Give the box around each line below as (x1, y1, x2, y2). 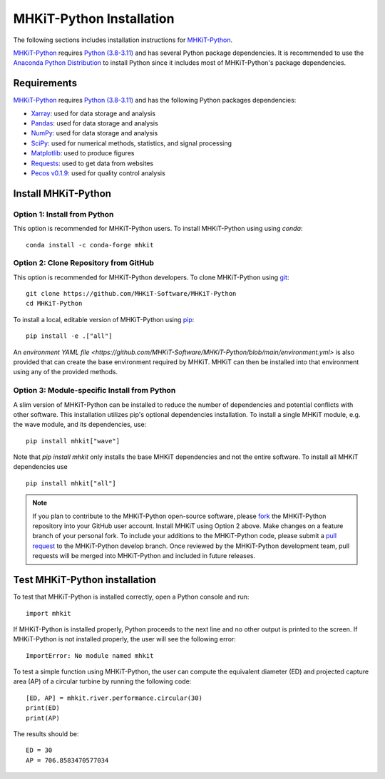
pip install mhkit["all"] (26, 479, 117, 487)
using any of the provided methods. (13, 368, 118, 376)
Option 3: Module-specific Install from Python (13, 386, 176, 396)
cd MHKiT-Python (26, 299, 83, 308)
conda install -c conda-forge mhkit (26, 241, 154, 249)
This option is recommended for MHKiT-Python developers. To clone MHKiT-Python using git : (13, 273, 289, 282)
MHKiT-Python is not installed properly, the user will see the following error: (13, 635, 237, 644)
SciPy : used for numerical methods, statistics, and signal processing (31, 139, 232, 148)
